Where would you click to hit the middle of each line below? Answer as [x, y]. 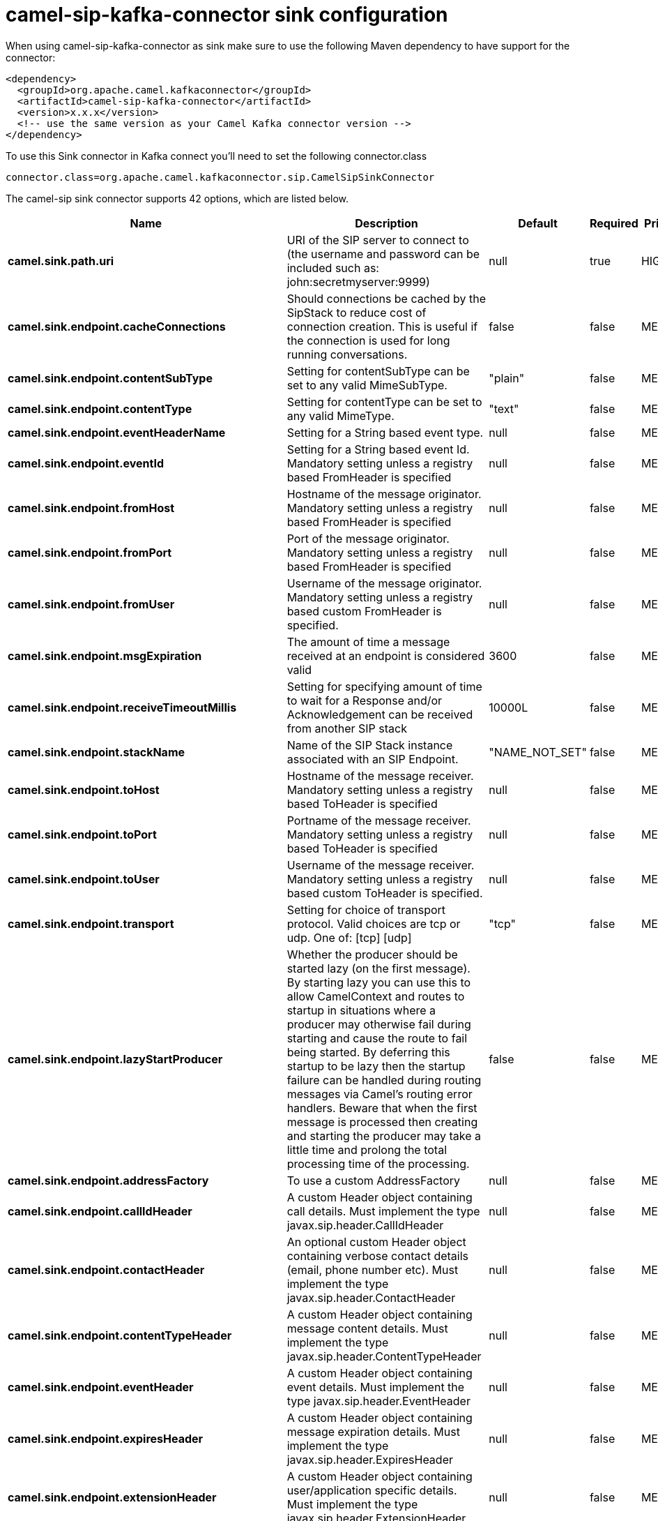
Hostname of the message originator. [384, 494]
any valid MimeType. [341, 415]
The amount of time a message [368, 642]
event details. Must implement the [376, 1387]
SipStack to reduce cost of [357, 312]
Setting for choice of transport [366, 909]
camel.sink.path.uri [61, 261]
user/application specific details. [372, 1490]
